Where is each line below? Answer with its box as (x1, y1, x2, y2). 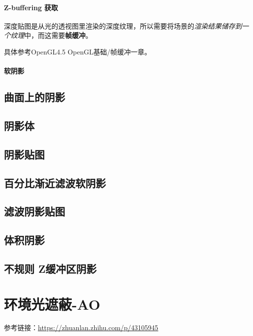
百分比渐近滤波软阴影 (4, 175, 106, 190)
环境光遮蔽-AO (4, 294, 101, 314)
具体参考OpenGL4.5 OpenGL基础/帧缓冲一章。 (4, 46, 152, 56)
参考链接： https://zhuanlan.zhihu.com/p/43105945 (4, 322, 158, 333)
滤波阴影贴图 (4, 204, 65, 219)
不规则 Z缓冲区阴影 (4, 261, 97, 276)
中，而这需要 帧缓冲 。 (24, 30, 92, 40)
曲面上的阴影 (4, 89, 65, 105)
